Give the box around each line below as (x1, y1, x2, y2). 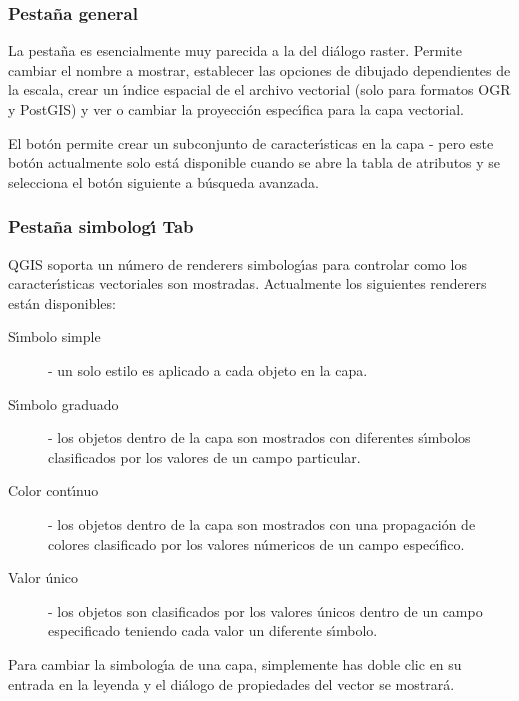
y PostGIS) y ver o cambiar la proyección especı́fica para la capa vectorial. (8, 99, 464, 119)
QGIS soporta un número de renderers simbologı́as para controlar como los (8, 253, 467, 274)
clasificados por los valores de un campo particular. (48, 446, 361, 467)
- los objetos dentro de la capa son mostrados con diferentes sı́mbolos (48, 427, 471, 448)
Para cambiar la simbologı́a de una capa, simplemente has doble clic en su (8, 653, 462, 674)
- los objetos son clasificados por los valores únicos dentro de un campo (48, 600, 483, 621)
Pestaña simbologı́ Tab (8, 214, 194, 239)
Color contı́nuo (8, 480, 99, 501)
